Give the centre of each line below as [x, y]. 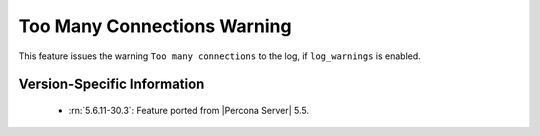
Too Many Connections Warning [155, 26]
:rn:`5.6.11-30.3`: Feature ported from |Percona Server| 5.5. [189, 110]
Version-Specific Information [111, 84]
